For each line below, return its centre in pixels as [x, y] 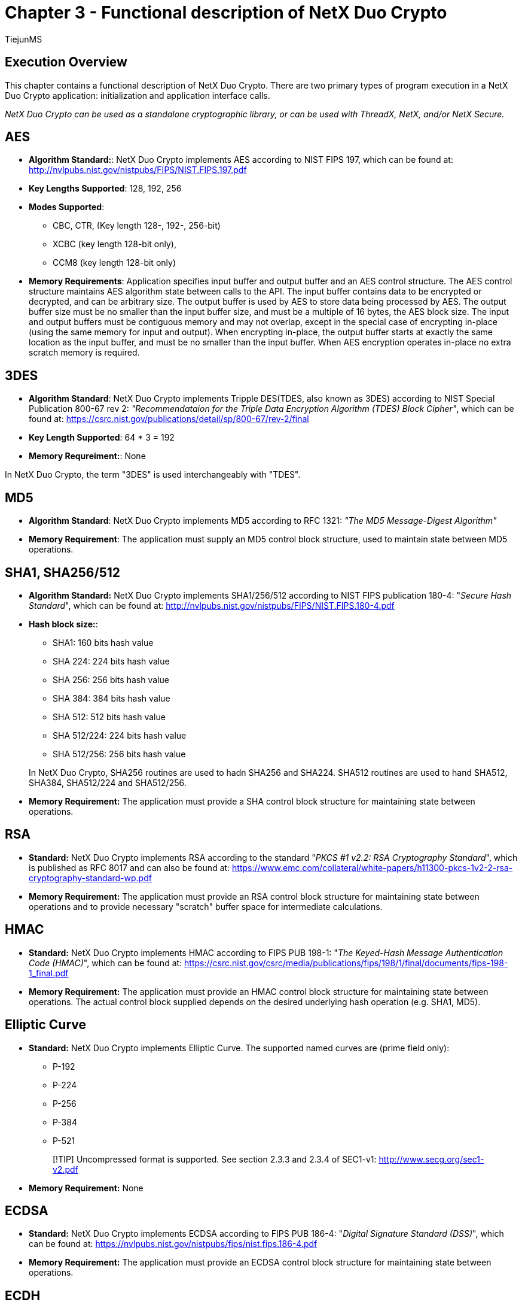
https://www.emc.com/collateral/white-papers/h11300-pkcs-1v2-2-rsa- [373, 867]
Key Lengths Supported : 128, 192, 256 [105, 189]
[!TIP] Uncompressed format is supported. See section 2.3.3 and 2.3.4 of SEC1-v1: [215, 1159]
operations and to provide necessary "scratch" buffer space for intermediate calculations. [206, 906]
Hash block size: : [63, 624]
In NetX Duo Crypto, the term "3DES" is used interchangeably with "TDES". [153, 475]
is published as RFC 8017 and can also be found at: [129, 867]
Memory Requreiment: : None [87, 456]
